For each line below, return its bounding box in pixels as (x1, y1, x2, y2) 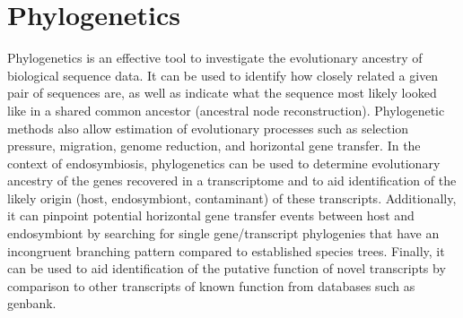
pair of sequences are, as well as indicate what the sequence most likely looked (7, 83, 437, 102)
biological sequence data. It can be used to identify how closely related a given (7, 65, 439, 84)
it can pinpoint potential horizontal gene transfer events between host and (7, 206, 415, 225)
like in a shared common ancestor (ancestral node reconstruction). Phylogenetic (7, 100, 445, 119)
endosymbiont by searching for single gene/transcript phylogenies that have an (7, 224, 440, 243)
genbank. (7, 294, 57, 313)
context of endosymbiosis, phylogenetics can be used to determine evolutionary (7, 153, 441, 172)
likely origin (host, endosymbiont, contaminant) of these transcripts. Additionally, (7, 188, 457, 207)
